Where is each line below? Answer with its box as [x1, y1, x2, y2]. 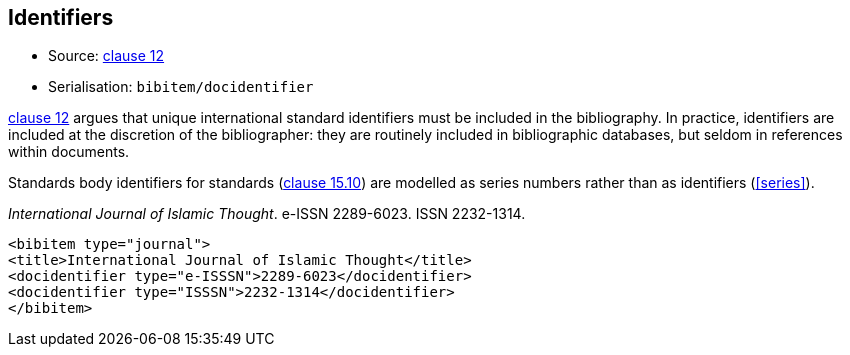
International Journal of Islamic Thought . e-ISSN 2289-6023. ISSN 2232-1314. [8, 205, 526, 223]
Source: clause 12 [48, 47, 165, 65]
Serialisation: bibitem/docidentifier [48, 78, 314, 96]
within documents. [8, 143, 130, 161]
